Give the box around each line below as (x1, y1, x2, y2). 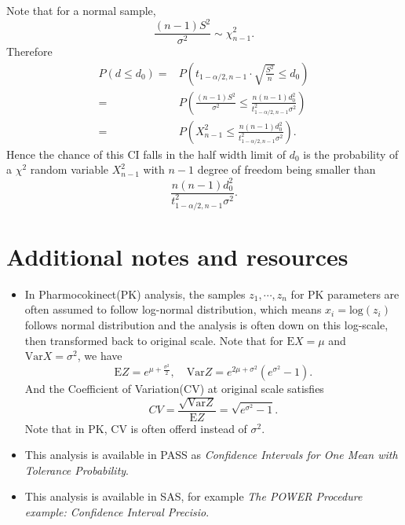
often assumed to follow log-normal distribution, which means (24, 301, 322, 318)
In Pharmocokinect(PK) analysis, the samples (24, 285, 246, 302)
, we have (77, 347, 122, 364)
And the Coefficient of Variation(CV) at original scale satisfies (24, 380, 324, 397)
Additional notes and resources (6, 240, 348, 272)
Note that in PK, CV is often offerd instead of (24, 420, 247, 436)
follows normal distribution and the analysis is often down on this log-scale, (24, 316, 389, 332)
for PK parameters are (290, 285, 400, 302)
